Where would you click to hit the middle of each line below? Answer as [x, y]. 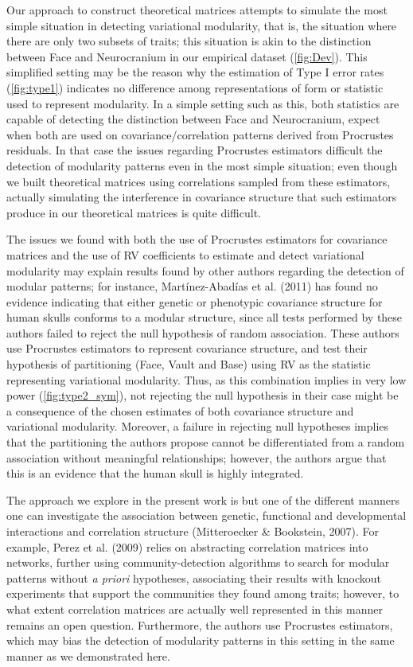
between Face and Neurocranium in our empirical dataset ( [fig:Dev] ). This [187, 56]
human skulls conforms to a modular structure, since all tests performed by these [205, 317]
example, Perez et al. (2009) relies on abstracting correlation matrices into [187, 546]
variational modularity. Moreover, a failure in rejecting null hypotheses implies [198, 426]
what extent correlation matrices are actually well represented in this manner [195, 608]
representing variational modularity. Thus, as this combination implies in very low [206, 379]
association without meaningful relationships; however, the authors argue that [197, 457]
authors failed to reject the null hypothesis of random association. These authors [203, 332]
